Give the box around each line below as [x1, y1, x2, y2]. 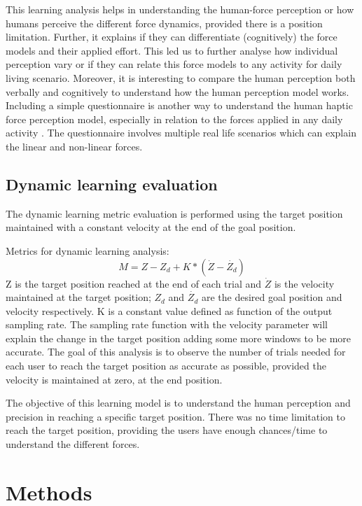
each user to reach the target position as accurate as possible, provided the [6, 358, 326, 373]
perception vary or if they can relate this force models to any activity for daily [6, 57, 342, 71]
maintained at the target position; [6, 290, 151, 304]
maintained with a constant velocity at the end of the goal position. [6, 220, 296, 234]
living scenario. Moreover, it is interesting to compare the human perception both [6, 70, 356, 85]
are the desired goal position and [201, 290, 342, 304]
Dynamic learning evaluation [6, 173, 218, 195]
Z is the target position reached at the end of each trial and [6, 276, 262, 290]
